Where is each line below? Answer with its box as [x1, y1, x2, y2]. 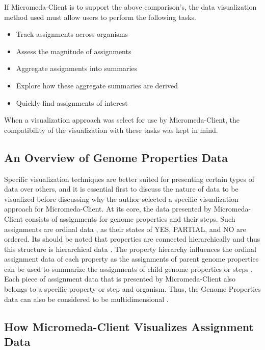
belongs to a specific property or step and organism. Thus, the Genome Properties [4, 284, 261, 294]
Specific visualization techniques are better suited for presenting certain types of [4, 173, 254, 184]
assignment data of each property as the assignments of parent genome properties [4, 253, 259, 264]
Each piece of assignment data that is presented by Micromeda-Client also [4, 273, 236, 284]
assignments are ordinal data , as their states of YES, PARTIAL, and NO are [4, 223, 246, 234]
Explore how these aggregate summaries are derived [16, 80, 178, 90]
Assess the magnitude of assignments [16, 45, 131, 56]
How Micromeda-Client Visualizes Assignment [4, 318, 254, 334]
